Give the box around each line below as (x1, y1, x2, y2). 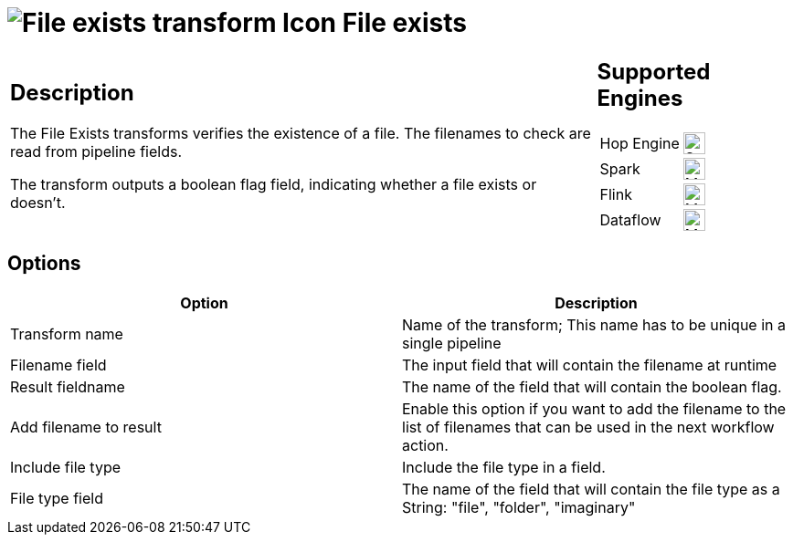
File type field (10, 488, 103, 507)
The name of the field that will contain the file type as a (402, 479, 780, 498)
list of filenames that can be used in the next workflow (402, 417, 775, 436)
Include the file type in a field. (402, 457, 606, 476)
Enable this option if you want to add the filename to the (402, 399, 787, 418)
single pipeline (402, 333, 502, 352)
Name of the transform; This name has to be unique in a (402, 315, 786, 334)
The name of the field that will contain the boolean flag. (402, 377, 782, 396)
